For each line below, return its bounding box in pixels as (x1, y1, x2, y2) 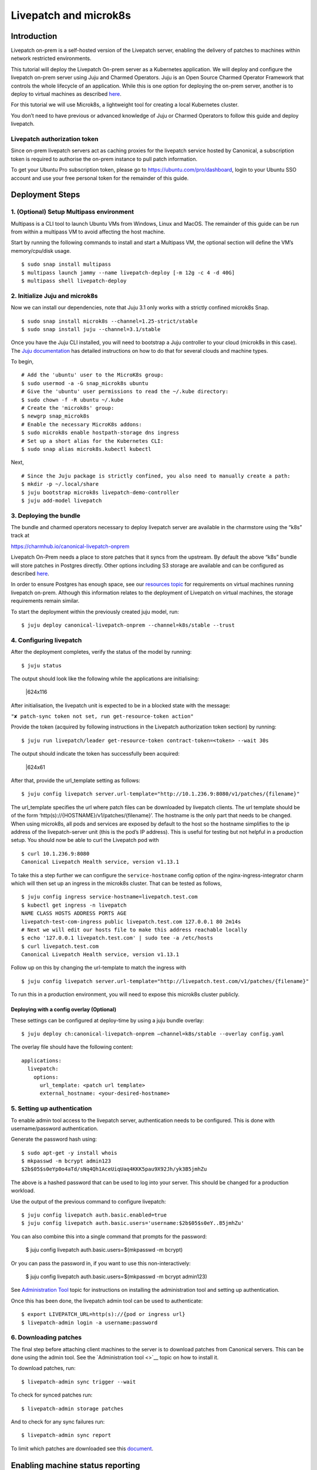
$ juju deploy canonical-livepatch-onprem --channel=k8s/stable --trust (21, 622, 235, 629)
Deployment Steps (11, 190, 80, 200)
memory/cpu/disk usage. (11, 247, 72, 254)
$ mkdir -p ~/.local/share (21, 481, 99, 487)
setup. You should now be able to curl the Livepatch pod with (11, 837, 159, 844)
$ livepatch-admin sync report (21, 1432, 112, 1439)
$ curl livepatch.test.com (21, 943, 99, 950)
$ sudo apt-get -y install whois (21, 1150, 117, 1156)
